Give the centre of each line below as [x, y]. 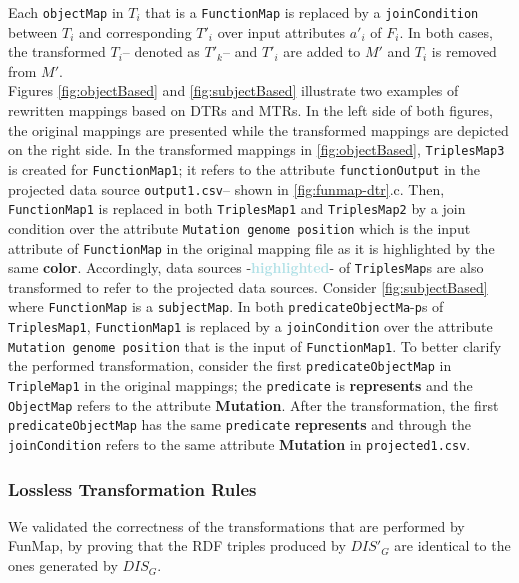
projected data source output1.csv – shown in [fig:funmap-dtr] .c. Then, [226, 188]
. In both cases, [446, 31]
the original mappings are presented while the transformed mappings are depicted [258, 129]
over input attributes [281, 31]
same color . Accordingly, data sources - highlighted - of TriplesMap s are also [246, 267]
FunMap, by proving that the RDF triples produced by [177, 545]
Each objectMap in [66, 12]
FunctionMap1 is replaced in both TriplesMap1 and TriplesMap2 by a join [237, 208]
